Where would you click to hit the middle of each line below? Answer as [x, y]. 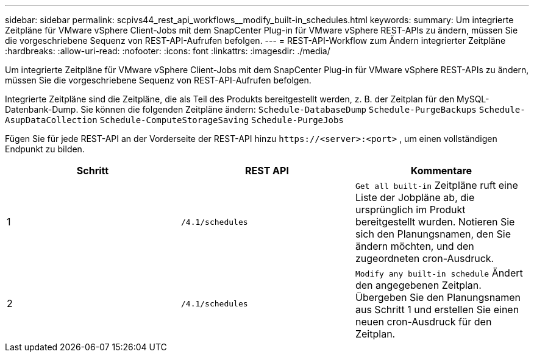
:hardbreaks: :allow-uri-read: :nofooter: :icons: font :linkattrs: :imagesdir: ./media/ [168, 51]
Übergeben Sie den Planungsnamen [438, 297]
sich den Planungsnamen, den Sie [433, 234]
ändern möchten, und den [415, 246]
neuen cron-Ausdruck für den [423, 322]
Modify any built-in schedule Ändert [439, 273]
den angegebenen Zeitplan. [418, 285]
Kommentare [441, 171]
